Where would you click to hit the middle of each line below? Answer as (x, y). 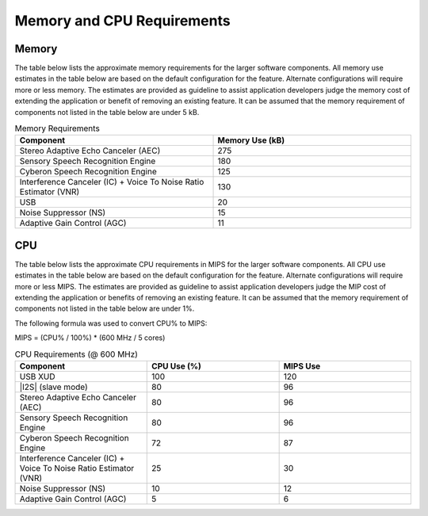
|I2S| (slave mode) (53, 387)
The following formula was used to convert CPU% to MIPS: (111, 323)
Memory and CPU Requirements (122, 21)
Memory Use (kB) (251, 140)
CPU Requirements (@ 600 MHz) (76, 354)
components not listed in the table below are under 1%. (105, 308)
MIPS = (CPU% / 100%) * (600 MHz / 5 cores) (90, 338)
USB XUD (37, 376)
